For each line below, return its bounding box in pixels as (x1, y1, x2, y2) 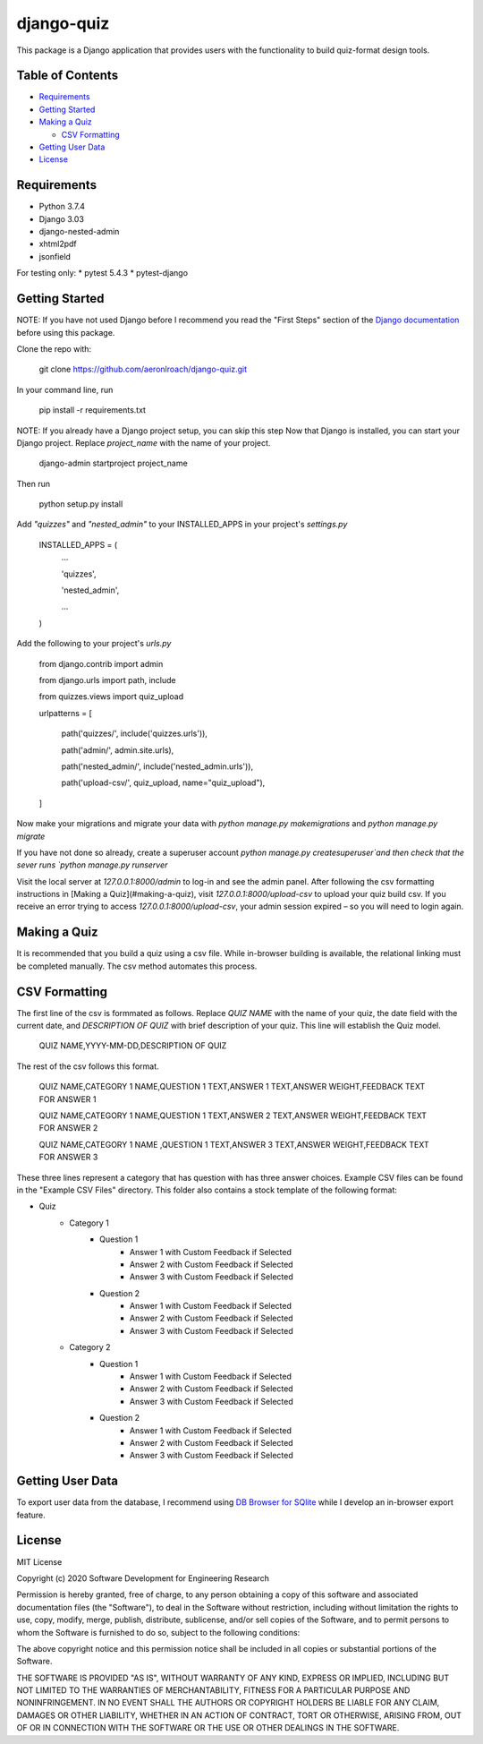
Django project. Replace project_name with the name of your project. (16, 437, 271, 448)
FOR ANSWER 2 (38, 1123, 98, 1133)
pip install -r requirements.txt (38, 405, 147, 415)
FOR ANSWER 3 (38, 1151, 98, 1163)
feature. (16, 1509, 47, 1520)
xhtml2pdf (38, 238, 78, 250)
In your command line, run (16, 384, 114, 395)
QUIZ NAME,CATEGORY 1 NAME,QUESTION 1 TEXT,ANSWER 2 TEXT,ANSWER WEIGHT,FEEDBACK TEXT (38, 1110, 428, 1121)
